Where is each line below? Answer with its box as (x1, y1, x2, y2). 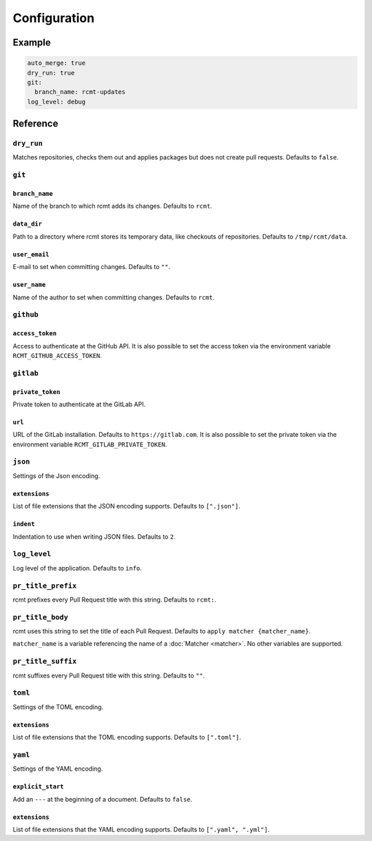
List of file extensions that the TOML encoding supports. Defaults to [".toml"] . (12, 733, 241, 742)
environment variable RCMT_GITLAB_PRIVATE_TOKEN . (12, 440, 167, 448)
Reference (12, 118, 59, 130)
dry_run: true (27, 69, 75, 77)
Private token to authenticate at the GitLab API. (12, 400, 146, 408)
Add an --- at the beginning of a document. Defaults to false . (12, 795, 193, 803)
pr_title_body (12, 613, 69, 622)
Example (12, 37, 51, 48)
